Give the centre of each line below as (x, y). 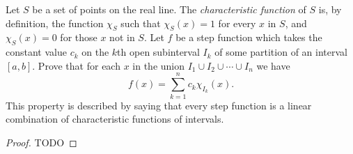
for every (237, 23)
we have (273, 65)
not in (122, 37)
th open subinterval (158, 52)
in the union (159, 65)
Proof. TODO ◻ (41, 142)
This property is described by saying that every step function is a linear (159, 105)
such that (141, 23)
